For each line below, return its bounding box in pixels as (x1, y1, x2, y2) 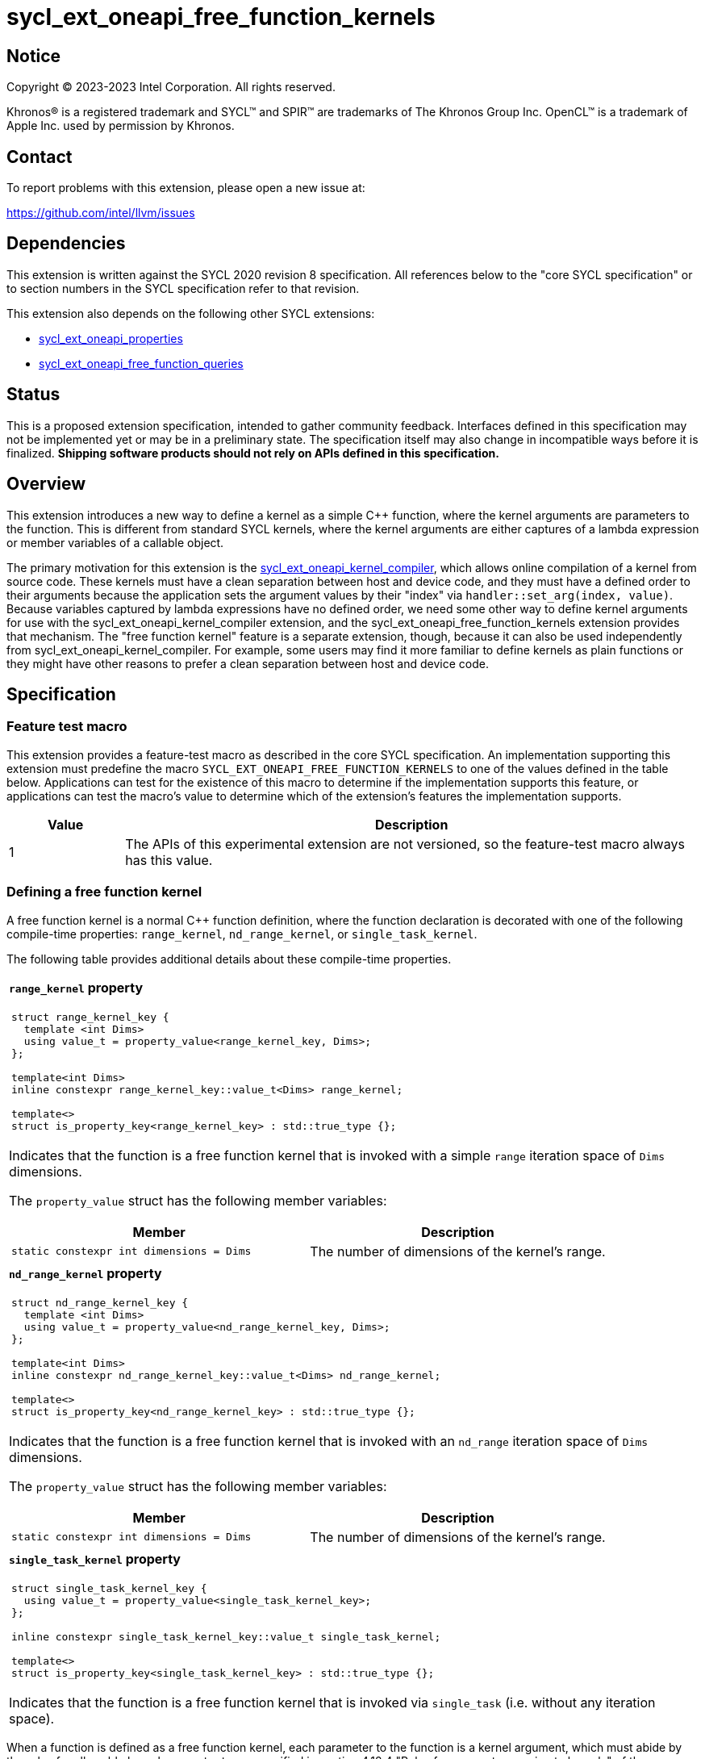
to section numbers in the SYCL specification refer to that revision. (6, 281, 360, 295)
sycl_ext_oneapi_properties (39, 331, 183, 345)
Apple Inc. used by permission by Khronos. (6, 119, 235, 133)
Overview (6, 474, 86, 495)
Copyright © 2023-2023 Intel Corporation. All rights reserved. (6, 80, 336, 94)
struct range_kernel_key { (11, 1010, 169, 1023)
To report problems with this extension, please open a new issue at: (6, 181, 365, 195)
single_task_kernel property (9, 1550, 181, 1567)
